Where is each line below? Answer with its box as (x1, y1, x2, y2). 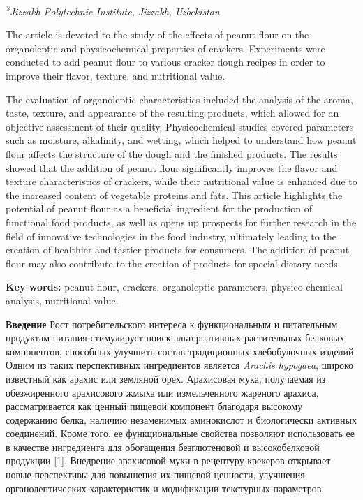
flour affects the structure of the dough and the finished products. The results (6, 147, 338, 161)
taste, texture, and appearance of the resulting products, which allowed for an (6, 105, 339, 120)
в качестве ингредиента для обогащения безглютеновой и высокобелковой (6, 439, 320, 454)
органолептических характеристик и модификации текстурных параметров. (6, 480, 325, 495)
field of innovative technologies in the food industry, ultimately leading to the (6, 228, 336, 243)
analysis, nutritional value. (6, 293, 119, 307)
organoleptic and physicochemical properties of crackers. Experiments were (6, 41, 325, 55)
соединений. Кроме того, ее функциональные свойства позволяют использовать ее (6, 426, 355, 441)
